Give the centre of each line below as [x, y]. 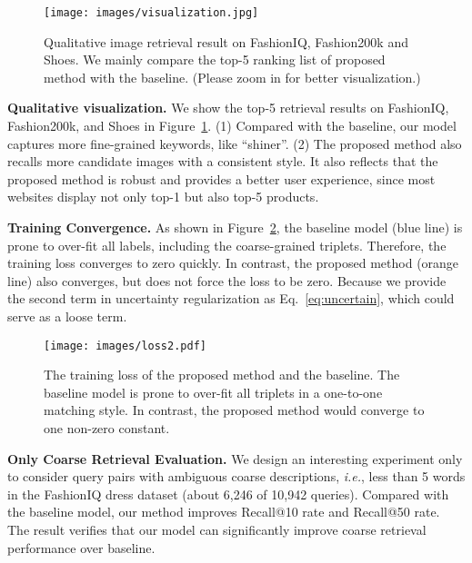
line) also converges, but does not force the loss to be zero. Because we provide [227, 280]
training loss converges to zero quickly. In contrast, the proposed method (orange [233, 263]
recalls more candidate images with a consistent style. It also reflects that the [223, 161]
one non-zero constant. [107, 428]
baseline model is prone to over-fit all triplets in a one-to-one [213, 392]
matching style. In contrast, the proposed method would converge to [234, 410]
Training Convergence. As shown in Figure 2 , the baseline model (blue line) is [235, 227]
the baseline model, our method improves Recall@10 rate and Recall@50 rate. [224, 512]
